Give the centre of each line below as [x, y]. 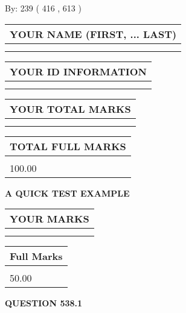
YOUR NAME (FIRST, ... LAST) [93, 34]
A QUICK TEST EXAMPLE [67, 193]
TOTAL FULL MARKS [68, 146]
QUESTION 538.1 [44, 303]
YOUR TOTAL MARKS [70, 109]
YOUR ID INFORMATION [78, 71]
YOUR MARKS [50, 219]
